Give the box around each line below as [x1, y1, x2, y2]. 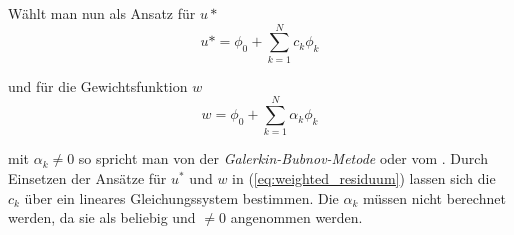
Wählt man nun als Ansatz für [8, 3, 196, 23]
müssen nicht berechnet [362, 187, 506, 208]
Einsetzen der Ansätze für [8, 168, 167, 189]
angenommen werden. [230, 207, 363, 228]
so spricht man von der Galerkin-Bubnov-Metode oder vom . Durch [78, 148, 488, 169]
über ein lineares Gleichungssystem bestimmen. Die [24, 187, 339, 208]
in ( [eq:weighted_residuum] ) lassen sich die [232, 168, 496, 189]
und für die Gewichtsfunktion [8, 75, 188, 96]
